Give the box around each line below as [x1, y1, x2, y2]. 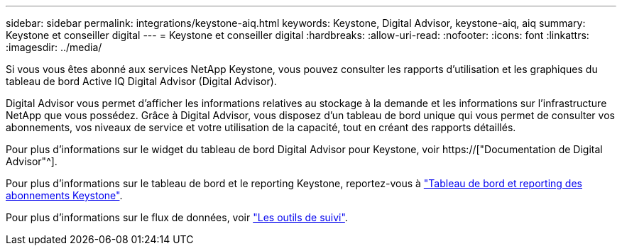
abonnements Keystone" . [6, 189, 123, 201]
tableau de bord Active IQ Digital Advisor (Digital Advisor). [6, 75, 277, 87]
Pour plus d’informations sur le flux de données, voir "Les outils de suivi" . [6, 211, 348, 223]
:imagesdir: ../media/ [6, 41, 102, 53]
